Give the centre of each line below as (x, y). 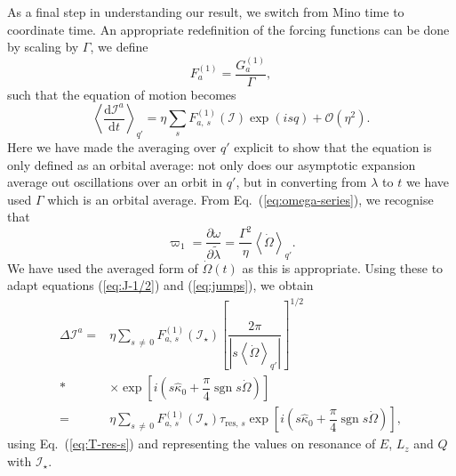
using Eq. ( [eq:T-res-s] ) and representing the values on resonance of (192, 444)
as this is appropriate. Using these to (343, 267)
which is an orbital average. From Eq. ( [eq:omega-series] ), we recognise (240, 199)
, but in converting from (301, 182)
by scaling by (43, 47)
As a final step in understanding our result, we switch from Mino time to (206, 12)
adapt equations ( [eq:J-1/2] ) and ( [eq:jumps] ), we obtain (160, 285)
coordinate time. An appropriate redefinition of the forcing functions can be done (228, 29)
